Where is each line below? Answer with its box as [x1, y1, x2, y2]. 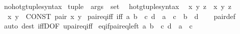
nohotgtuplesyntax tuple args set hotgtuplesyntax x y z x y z [4, 1, 232, 11]
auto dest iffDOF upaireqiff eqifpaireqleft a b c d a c [4, 20, 193, 31]
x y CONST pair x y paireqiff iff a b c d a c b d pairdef [7, 10, 236, 21]
